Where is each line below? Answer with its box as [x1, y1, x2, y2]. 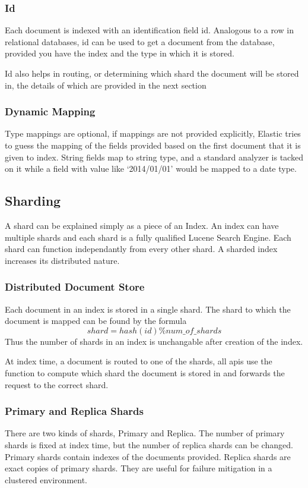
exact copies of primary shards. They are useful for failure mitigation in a [5, 462, 272, 474]
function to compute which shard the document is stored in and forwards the [5, 366, 285, 379]
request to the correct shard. [5, 378, 109, 391]
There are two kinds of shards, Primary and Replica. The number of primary [5, 427, 285, 439]
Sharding [5, 191, 61, 210]
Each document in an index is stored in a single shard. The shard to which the [5, 303, 291, 315]
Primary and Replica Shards [5, 404, 144, 418]
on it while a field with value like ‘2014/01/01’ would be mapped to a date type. [5, 162, 297, 175]
